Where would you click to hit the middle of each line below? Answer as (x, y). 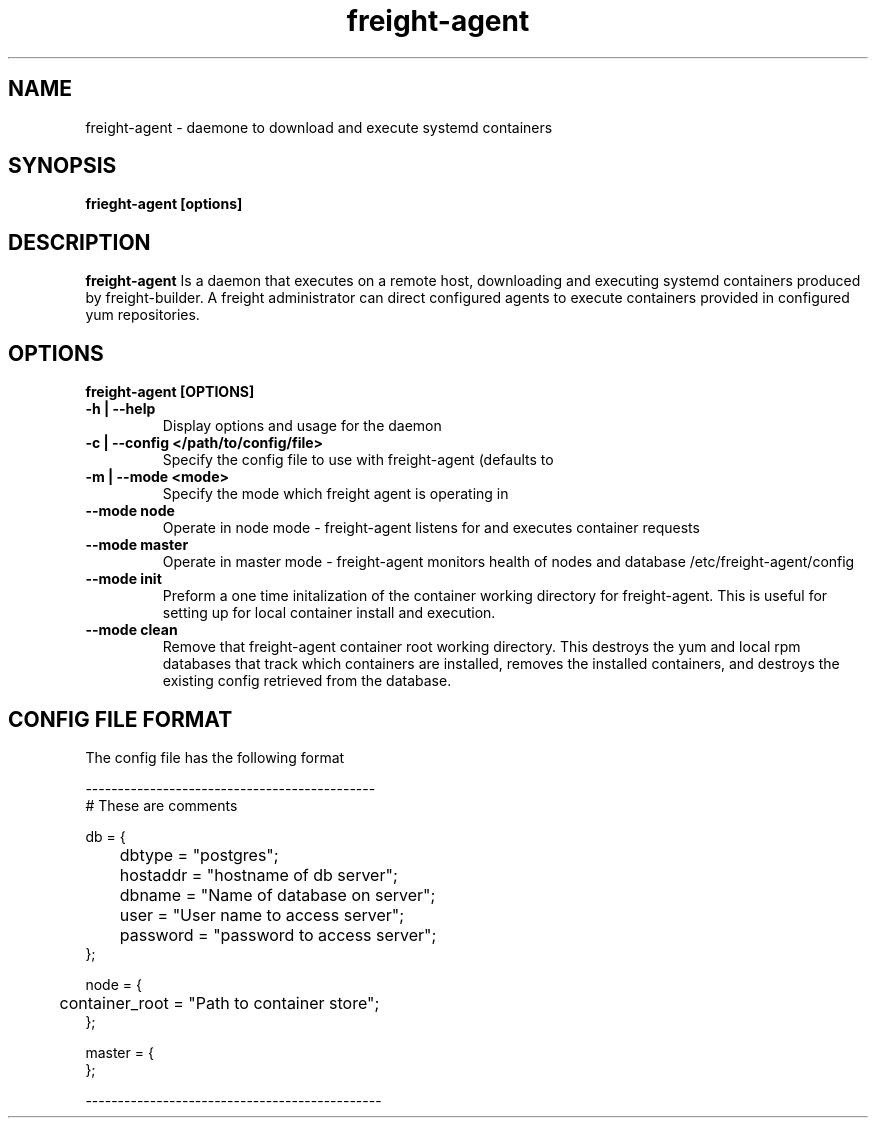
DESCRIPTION (79, 242)
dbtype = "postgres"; (199, 854)
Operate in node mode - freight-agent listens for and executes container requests (431, 528)
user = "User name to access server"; (262, 914)
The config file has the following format (215, 757)
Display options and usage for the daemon (302, 426)
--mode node (130, 511)
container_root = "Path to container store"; (219, 1002)
